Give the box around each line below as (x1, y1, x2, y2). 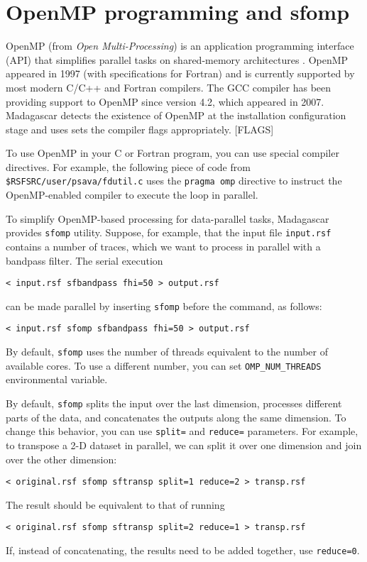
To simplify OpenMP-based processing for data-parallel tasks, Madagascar (6, 211, 329, 226)
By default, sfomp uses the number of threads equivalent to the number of (6, 344, 329, 359)
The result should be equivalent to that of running (6, 497, 225, 512)
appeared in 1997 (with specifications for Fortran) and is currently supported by (6, 66, 355, 81)
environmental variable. (6, 372, 108, 387)
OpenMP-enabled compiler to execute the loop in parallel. (6, 187, 258, 202)
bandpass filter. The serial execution (6, 253, 163, 268)
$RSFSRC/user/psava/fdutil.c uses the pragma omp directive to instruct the (6, 173, 342, 188)
